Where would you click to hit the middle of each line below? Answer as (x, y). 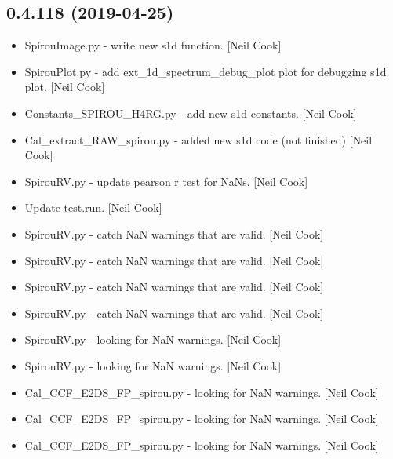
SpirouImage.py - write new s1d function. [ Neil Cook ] (153, 45)
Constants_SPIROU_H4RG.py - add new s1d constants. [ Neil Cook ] (191, 113)
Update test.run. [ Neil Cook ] (93, 208)
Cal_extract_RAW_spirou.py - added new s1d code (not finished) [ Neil (198, 139)
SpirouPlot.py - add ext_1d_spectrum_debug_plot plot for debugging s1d (206, 71)
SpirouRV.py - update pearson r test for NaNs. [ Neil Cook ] (166, 181)
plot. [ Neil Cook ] (65, 87)
